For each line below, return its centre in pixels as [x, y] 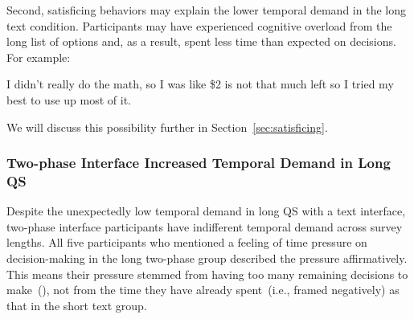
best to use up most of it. [69, 99]
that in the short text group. [77, 305]
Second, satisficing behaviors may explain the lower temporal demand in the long [206, 10]
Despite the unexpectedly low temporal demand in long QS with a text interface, [206, 211]
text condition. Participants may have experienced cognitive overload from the [199, 25]
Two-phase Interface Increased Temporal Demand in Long [199, 163]
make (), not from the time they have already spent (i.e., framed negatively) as [203, 290]
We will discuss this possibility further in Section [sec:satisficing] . [167, 127]
